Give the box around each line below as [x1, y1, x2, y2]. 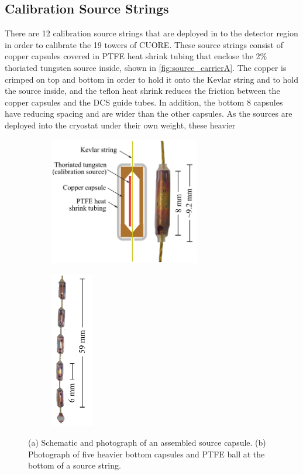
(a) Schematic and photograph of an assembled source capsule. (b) [28, 436, 266, 449]
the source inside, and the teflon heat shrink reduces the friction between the [5, 84, 280, 97]
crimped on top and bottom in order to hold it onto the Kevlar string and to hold [5, 73, 298, 85]
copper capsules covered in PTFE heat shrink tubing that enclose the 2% [5, 50, 267, 62]
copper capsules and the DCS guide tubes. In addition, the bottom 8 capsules [5, 96, 283, 108]
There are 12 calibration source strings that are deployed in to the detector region [5, 27, 298, 39]
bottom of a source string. [28, 459, 121, 471]
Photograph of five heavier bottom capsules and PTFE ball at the [28, 447, 265, 460]
